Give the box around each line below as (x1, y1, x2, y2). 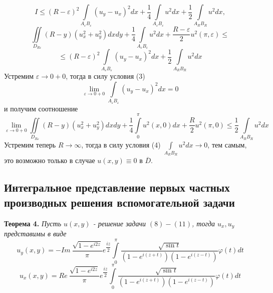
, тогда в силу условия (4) (81, 139, 161, 150)
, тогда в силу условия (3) (66, 71, 145, 81)
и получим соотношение (4, 103, 78, 113)
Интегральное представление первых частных (4, 180, 230, 195)
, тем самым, (207, 139, 247, 150)
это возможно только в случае (4, 155, 95, 166)
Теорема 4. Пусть (4, 218, 62, 228)
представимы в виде (4, 228, 67, 239)
